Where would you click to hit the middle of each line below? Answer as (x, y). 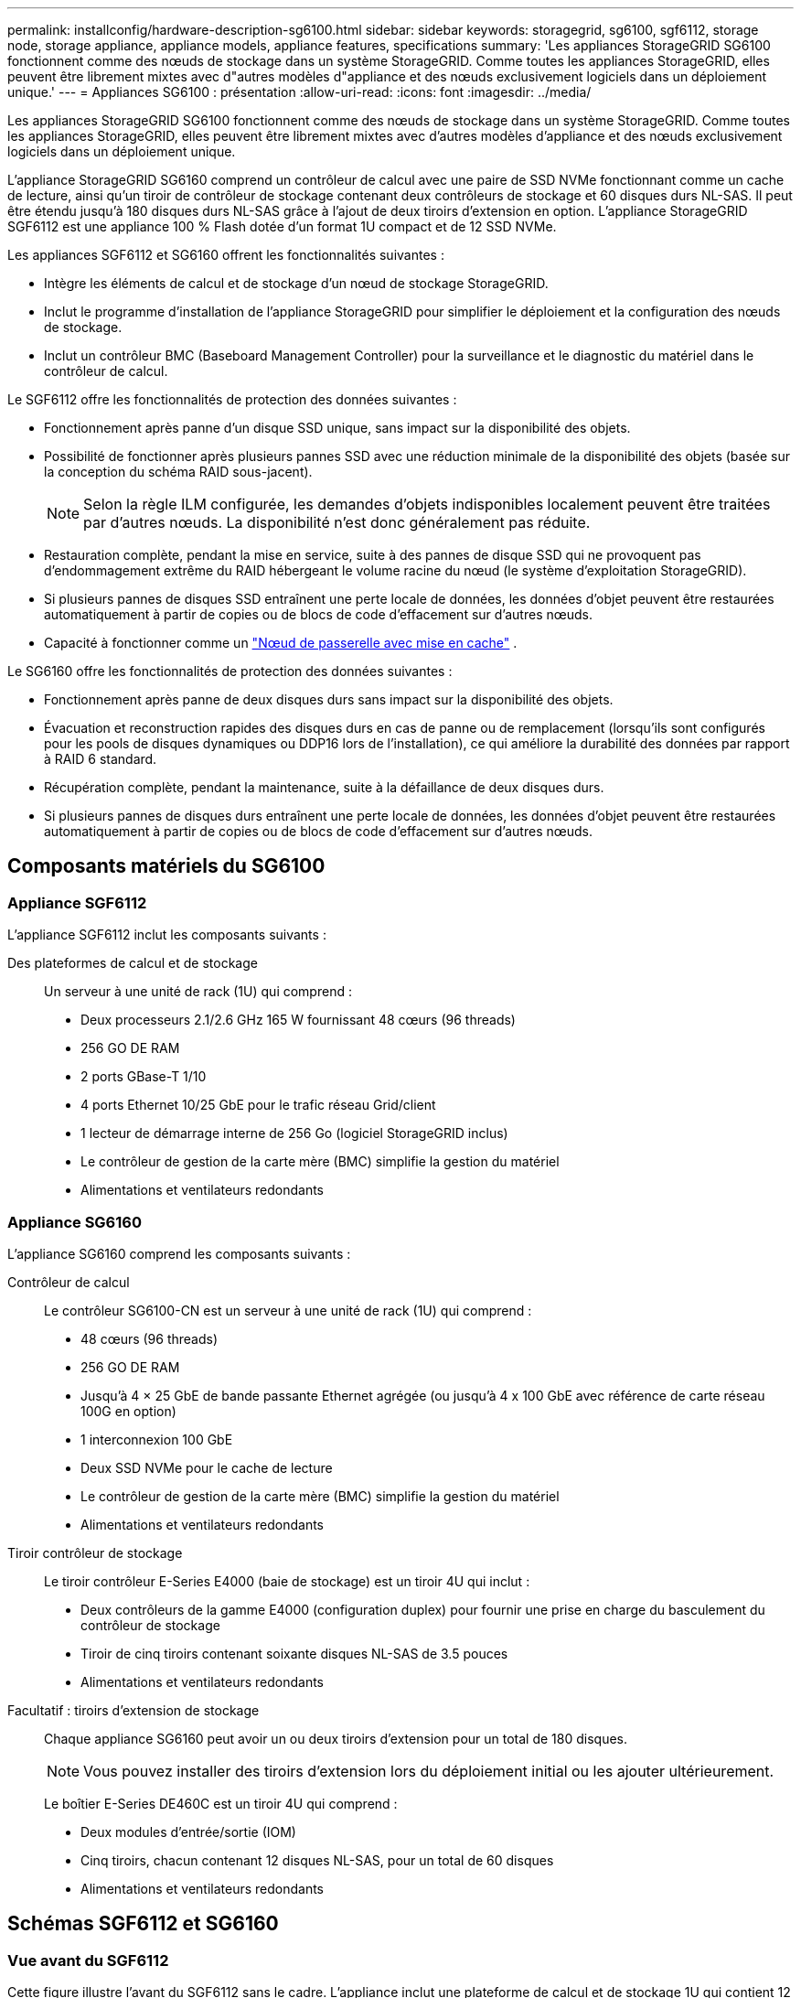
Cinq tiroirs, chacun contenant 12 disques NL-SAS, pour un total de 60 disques (317, 1860)
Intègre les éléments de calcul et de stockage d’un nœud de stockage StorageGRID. (296, 283)
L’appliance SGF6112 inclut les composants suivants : (167, 935)
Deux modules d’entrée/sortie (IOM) (188, 1831)
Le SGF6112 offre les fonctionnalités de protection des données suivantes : (232, 399)
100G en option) (128, 1411)
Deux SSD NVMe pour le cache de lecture (207, 1467)
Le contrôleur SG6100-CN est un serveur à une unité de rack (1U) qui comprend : (288, 1310)
